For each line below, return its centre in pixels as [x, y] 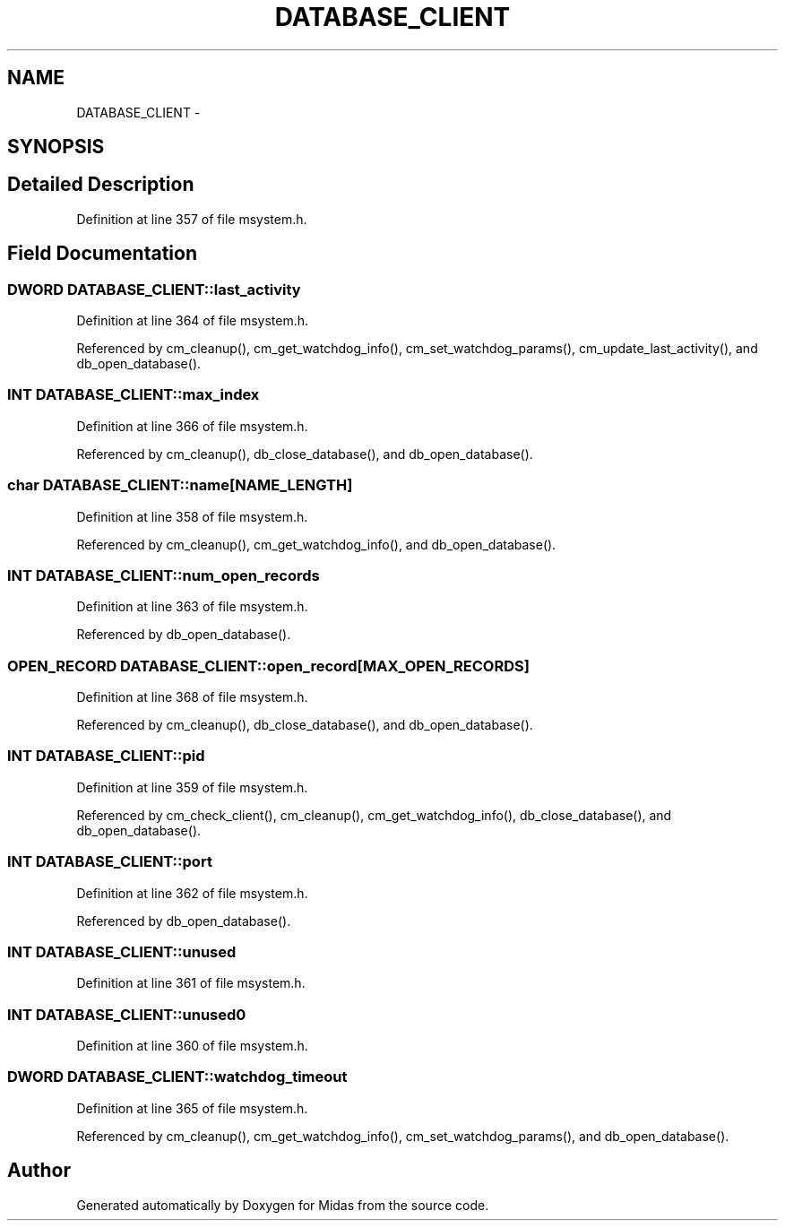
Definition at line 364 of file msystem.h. [193, 321]
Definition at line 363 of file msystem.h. [192, 607]
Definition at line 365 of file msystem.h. [192, 1108]
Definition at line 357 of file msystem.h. [192, 219]
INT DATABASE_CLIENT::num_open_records [164, 575]
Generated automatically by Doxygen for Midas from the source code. [283, 1205]
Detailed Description [101, 185]
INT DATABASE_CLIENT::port [110, 862]
